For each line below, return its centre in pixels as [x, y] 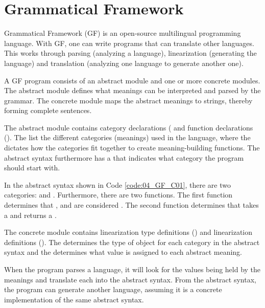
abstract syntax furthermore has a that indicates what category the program [124, 157]
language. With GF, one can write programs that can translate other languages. [129, 43]
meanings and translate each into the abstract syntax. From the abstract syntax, [130, 279]
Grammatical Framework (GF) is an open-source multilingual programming [123, 33]
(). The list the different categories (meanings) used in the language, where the [127, 137]
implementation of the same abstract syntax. [74, 299]
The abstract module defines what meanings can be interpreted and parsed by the [132, 90]
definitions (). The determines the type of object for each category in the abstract [132, 242]
